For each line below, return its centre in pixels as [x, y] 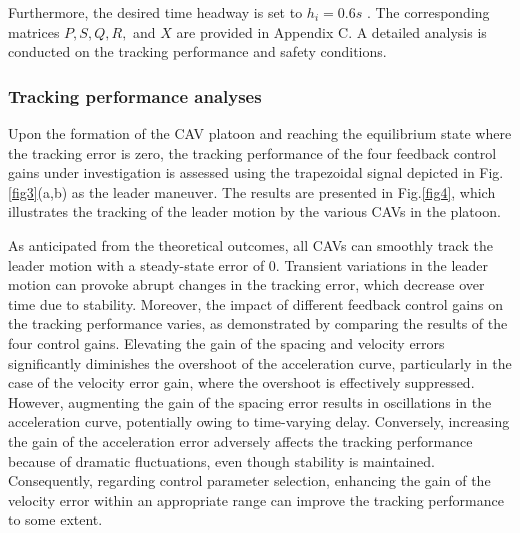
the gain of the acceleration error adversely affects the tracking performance [240, 440]
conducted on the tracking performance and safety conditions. [197, 51]
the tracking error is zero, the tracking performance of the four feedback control [252, 152]
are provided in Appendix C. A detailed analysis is [331, 31]
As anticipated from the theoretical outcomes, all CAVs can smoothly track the [250, 244]
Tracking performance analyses [135, 95]
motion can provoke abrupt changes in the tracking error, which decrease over [246, 284]
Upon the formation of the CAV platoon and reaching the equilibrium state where [260, 133]
